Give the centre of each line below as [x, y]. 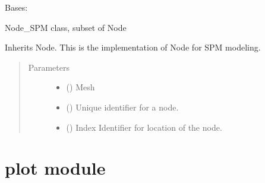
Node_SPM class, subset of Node [66, 27]
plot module [55, 168]
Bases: [16, 7]
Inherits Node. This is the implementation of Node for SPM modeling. [133, 47]
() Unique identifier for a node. [122, 107]
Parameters [49, 67]
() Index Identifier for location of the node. [144, 127]
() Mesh [81, 87]
